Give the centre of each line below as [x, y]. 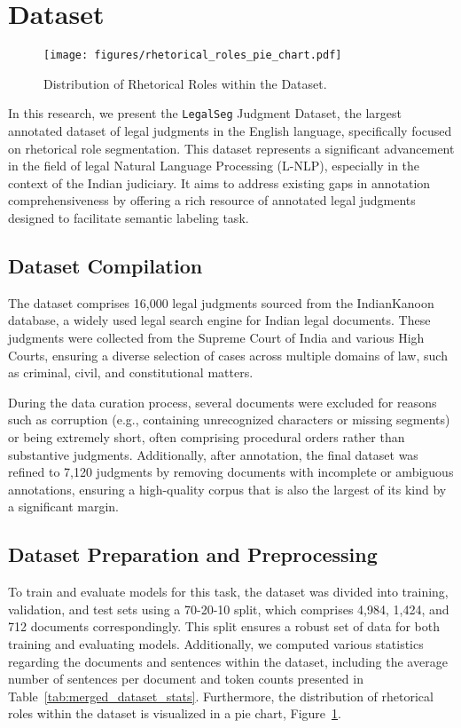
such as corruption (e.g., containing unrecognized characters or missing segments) [229, 419]
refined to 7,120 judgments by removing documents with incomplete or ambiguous [231, 472]
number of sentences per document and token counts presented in [186, 679]
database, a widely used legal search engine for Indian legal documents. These [219, 320]
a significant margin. [63, 506]
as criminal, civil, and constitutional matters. [131, 372]
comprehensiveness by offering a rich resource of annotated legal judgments [212, 200]
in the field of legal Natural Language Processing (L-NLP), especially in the [214, 166]
